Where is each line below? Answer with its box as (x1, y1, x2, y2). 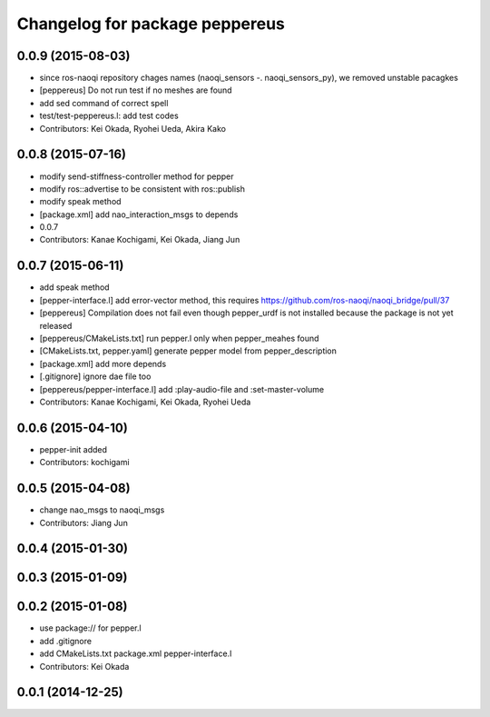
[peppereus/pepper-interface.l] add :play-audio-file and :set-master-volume (39, 383, 325, 394)
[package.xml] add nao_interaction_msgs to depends (39, 209, 239, 220)
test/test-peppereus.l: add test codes (39, 110, 179, 122)
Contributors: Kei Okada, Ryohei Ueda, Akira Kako (39, 123, 227, 134)
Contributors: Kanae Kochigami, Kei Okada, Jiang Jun (39, 234, 240, 245)
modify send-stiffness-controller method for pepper (39, 171, 234, 182)
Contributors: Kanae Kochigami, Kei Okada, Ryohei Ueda (39, 396, 251, 407)
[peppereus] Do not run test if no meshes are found (39, 85, 232, 95)
